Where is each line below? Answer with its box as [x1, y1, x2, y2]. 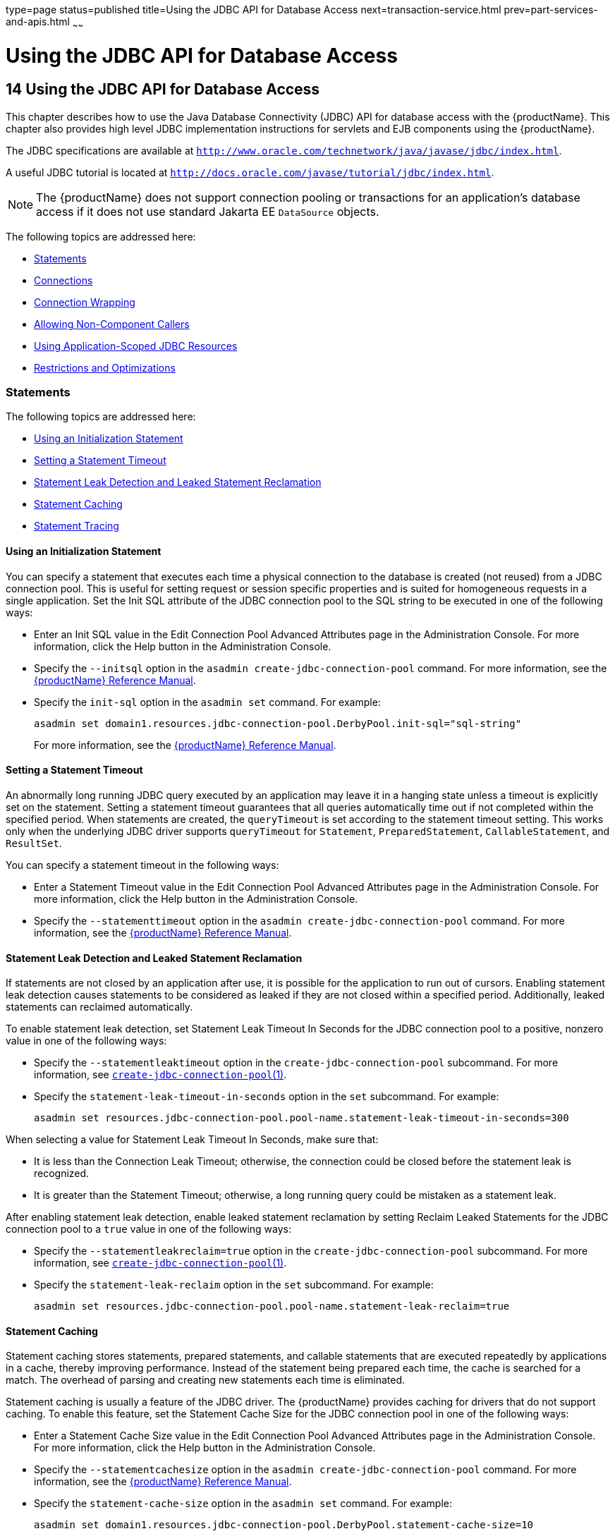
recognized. [34, 1167, 90, 1180]
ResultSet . [6, 836, 62, 849]
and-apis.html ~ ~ [6, 16, 84, 30]
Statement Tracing [34, 520, 119, 532]
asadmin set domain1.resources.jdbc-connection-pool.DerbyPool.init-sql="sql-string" [34, 717, 522, 729]
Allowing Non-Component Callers [34, 317, 190, 330]
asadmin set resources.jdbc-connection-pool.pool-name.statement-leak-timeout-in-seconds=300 [34, 1112, 569, 1124]
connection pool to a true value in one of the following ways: [6, 1223, 291, 1236]
